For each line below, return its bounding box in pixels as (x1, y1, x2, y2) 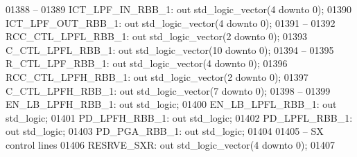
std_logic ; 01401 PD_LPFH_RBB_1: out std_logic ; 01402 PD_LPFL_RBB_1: (6, 110, 353, 124)
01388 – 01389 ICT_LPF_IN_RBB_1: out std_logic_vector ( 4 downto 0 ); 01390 (6, 2, 352, 16)
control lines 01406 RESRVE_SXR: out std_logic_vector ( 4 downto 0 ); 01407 (6, 137, 335, 151)
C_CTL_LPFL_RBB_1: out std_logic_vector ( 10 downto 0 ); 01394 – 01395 (6, 42, 334, 57)
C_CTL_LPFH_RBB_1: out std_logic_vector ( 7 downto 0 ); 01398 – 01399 (6, 83, 331, 98)
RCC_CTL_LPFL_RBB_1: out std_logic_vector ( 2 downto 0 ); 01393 (6, 29, 308, 44)
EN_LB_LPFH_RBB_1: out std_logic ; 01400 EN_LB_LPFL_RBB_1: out (6, 97, 337, 111)
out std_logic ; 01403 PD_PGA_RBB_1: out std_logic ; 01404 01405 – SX (6, 124, 324, 138)
